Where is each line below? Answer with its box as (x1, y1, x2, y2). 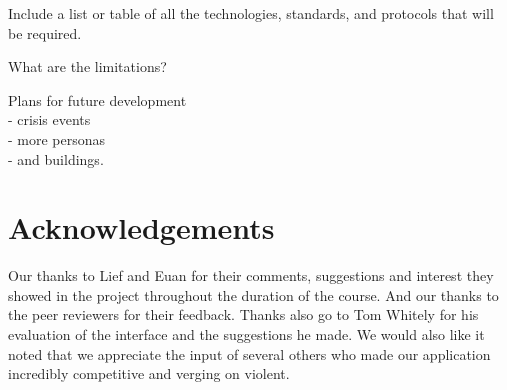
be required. (8, 22, 82, 43)
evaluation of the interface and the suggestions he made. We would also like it (8, 324, 485, 345)
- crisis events (8, 109, 91, 130)
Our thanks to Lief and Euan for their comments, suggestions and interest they (8, 265, 494, 286)
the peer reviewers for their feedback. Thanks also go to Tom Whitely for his (8, 304, 479, 325)
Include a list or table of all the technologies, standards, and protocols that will (8, 3, 494, 23)
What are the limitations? (8, 56, 167, 77)
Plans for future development (8, 89, 187, 110)
